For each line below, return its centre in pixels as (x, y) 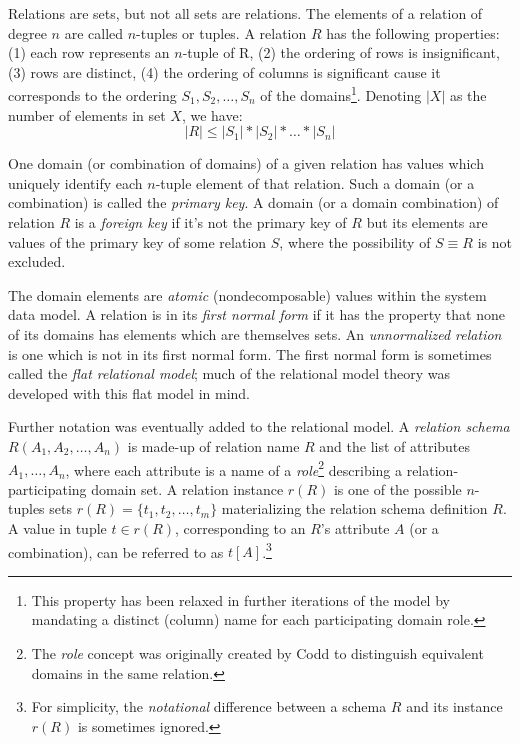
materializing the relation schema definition (354, 508)
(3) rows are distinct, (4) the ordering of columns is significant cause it (224, 71)
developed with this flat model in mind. (129, 392)
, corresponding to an (240, 527)
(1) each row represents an (89, 52)
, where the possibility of (355, 241)
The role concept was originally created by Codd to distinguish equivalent (257, 653)
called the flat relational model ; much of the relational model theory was (229, 373)
